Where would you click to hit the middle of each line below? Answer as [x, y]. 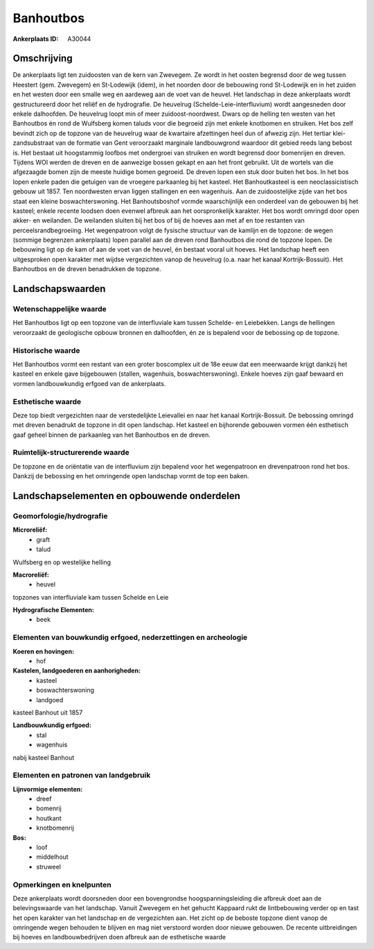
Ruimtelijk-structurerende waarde [71, 453]
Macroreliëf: [31, 575]
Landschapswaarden [59, 289]
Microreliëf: [30, 530]
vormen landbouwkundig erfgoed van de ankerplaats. [89, 383]
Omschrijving [43, 59]
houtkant [49, 818]
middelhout [52, 857]
